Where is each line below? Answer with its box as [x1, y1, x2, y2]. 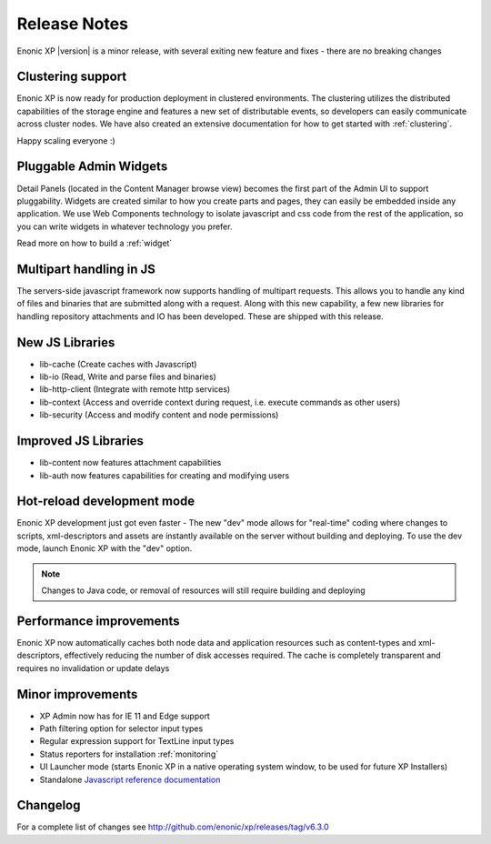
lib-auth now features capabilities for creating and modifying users [39, 469, 290, 481]
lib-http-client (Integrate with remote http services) [39, 384, 231, 395]
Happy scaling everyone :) [16, 135, 115, 146]
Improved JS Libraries [16, 433, 145, 449]
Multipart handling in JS [16, 261, 156, 276]
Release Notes [16, 14, 129, 34]
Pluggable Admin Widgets [16, 159, 168, 175]
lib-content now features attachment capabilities [39, 457, 222, 468]
